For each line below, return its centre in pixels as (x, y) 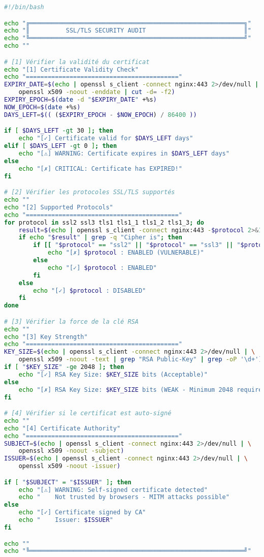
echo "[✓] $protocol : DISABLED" (90, 290)
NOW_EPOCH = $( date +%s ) (42, 107)
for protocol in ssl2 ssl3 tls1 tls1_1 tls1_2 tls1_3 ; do (104, 222)
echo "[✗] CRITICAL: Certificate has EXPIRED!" (100, 168)
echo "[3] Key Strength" (46, 337)
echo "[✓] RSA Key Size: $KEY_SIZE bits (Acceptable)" (113, 374)
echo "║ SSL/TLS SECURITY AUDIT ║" (128, 31)
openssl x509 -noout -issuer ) (70, 466)
